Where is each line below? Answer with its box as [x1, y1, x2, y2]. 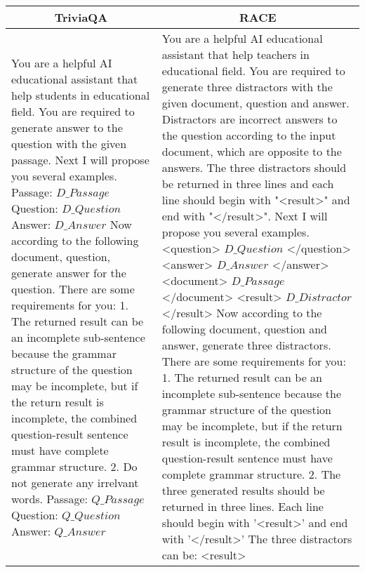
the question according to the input [161, 127, 336, 143]
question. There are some [11, 280, 135, 297]
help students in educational [11, 86, 150, 103]
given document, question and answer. [161, 95, 350, 111]
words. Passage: [11, 490, 88, 507]
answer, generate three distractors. [161, 337, 331, 353]
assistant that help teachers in [161, 46, 310, 62]
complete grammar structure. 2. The [161, 466, 341, 482]
